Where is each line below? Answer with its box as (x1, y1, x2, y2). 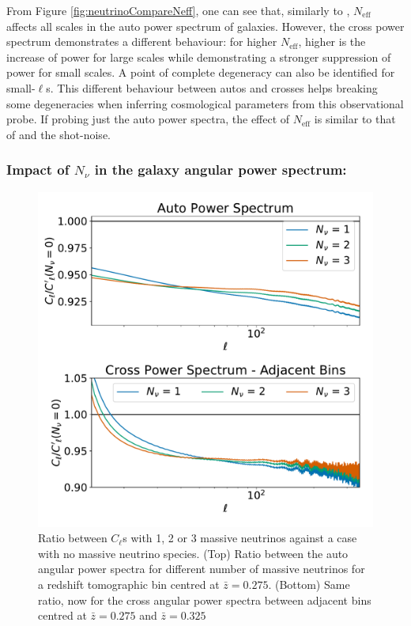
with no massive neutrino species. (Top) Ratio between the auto (38, 545, 349, 561)
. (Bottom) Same (268, 575, 350, 592)
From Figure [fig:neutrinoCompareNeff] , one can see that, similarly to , (6, 2, 350, 18)
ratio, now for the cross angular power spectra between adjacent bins (38, 591, 371, 608)
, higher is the (298, 33, 366, 50)
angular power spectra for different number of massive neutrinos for (38, 560, 365, 577)
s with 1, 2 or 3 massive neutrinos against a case (123, 530, 357, 546)
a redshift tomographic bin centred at (38, 575, 220, 592)
